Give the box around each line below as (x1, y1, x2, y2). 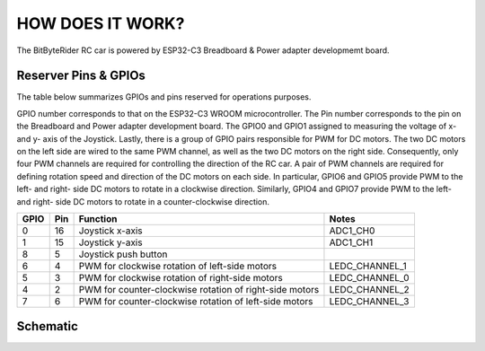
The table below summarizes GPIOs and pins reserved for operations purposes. (16, 92, 312, 102)
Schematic (16, 319, 78, 334)
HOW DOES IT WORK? (16, 13, 185, 33)
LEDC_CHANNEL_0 (329, 271, 410, 284)
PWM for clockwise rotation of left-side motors (78, 259, 278, 272)
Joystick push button (78, 248, 168, 260)
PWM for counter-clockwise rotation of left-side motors (78, 294, 313, 307)
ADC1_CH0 (329, 224, 375, 237)
